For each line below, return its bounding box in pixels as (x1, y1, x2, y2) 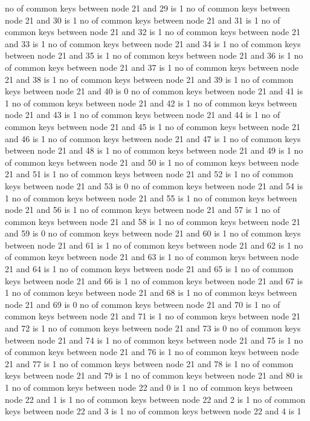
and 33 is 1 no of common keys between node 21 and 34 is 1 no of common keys (5, 37, 301, 50)
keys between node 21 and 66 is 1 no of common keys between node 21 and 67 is (5, 274, 303, 287)
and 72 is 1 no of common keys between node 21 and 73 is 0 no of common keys (5, 322, 301, 335)
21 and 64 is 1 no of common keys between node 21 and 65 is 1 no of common (5, 263, 294, 275)
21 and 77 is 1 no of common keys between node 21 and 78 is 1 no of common (5, 357, 294, 370)
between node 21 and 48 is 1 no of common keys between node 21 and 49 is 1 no (5, 144, 303, 157)
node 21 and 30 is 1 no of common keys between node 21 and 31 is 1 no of (5, 13, 280, 26)
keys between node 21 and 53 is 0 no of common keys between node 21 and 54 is (5, 179, 303, 192)
